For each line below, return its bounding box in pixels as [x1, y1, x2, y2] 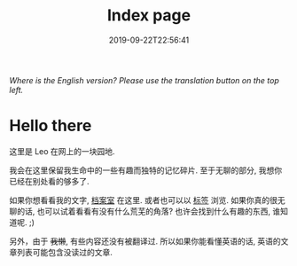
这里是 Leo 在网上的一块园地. [9, 145, 115, 156]
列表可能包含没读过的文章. [16, 246, 113, 257]
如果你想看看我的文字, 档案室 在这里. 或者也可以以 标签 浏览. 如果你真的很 [9, 194, 277, 205]
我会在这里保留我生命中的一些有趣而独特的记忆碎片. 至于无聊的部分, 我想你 [9, 165, 282, 176]
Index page [106, 5, 191, 26]
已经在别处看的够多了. [9, 176, 90, 186]
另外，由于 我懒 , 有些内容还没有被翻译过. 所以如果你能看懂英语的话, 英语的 [9, 236, 281, 246]
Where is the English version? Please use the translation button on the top [9, 74, 279, 85]
